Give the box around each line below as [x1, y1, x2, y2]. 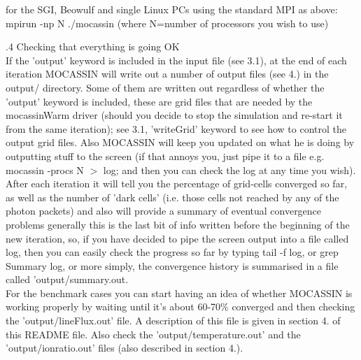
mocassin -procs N [6, 162, 84, 177]
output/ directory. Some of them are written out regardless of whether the [6, 80, 325, 94]
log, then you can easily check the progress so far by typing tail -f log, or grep [6, 245, 339, 259]
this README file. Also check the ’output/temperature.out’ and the [6, 326, 301, 341]
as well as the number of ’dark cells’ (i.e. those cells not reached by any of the [6, 189, 339, 204]
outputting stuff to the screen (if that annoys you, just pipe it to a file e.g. [6, 148, 325, 163]
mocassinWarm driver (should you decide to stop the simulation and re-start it [6, 108, 343, 122]
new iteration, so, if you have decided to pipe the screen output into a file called [6, 231, 349, 245]
